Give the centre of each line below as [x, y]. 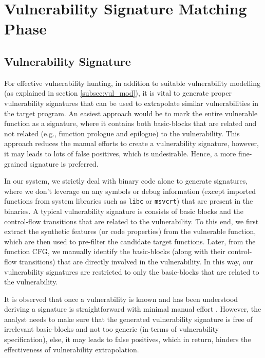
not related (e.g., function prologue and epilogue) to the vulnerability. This [122, 133]
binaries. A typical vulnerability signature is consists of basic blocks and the [124, 211]
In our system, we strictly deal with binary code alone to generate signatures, [126, 181]
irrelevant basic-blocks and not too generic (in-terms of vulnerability [112, 329]
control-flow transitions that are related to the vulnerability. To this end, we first [131, 221]
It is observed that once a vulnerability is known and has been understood [121, 299]
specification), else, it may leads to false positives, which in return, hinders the [128, 339]
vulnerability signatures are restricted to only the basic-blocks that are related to [132, 271]
